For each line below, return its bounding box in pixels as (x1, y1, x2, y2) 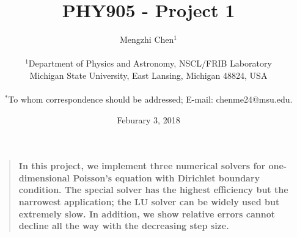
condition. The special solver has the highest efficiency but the (18, 183, 288, 196)
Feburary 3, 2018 (117, 113, 180, 126)
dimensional (18, 171, 70, 184)
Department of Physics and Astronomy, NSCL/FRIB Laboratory (28, 57, 272, 70)
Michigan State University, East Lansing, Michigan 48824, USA (29, 68, 268, 81)
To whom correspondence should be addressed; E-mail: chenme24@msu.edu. (8, 93, 293, 106)
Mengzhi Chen (120, 33, 174, 46)
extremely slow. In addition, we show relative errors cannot (18, 207, 275, 220)
